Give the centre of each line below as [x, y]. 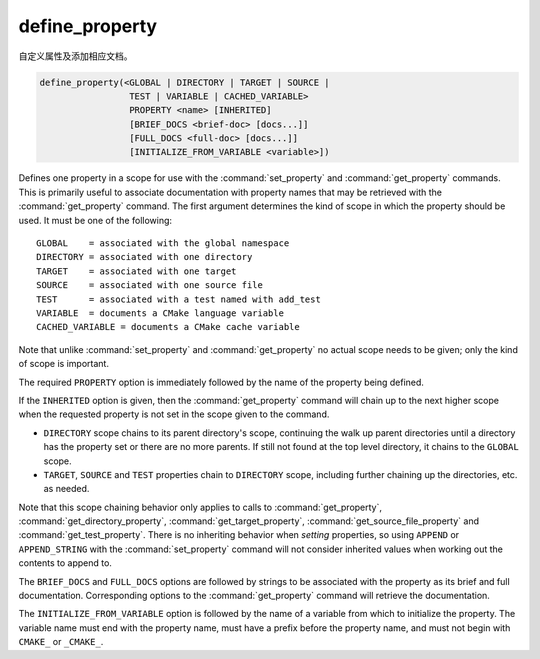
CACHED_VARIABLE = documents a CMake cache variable [168, 327]
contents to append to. [65, 563]
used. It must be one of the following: [95, 220]
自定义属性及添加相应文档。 [75, 56]
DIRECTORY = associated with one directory [144, 257]
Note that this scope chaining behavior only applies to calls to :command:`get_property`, [200, 507]
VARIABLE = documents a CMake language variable [160, 313]
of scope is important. [64, 364]
